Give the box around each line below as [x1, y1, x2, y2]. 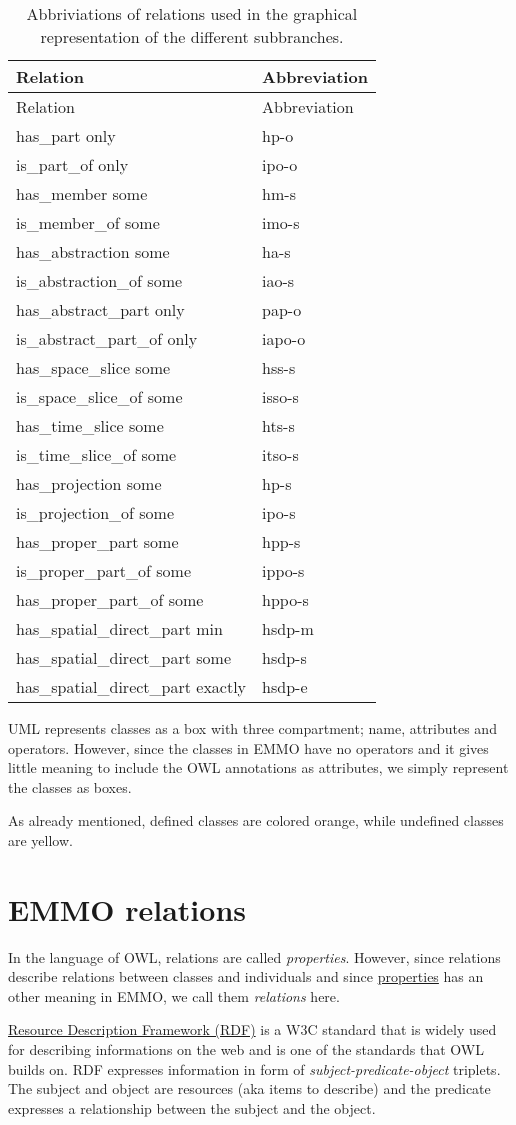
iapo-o [262, 327, 306, 350]
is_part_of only [16, 153, 129, 176]
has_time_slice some [16, 414, 164, 437]
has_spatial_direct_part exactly [16, 675, 247, 698]
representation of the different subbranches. [40, 25, 344, 48]
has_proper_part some [16, 530, 179, 553]
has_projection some [16, 472, 162, 495]
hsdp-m [262, 617, 314, 640]
